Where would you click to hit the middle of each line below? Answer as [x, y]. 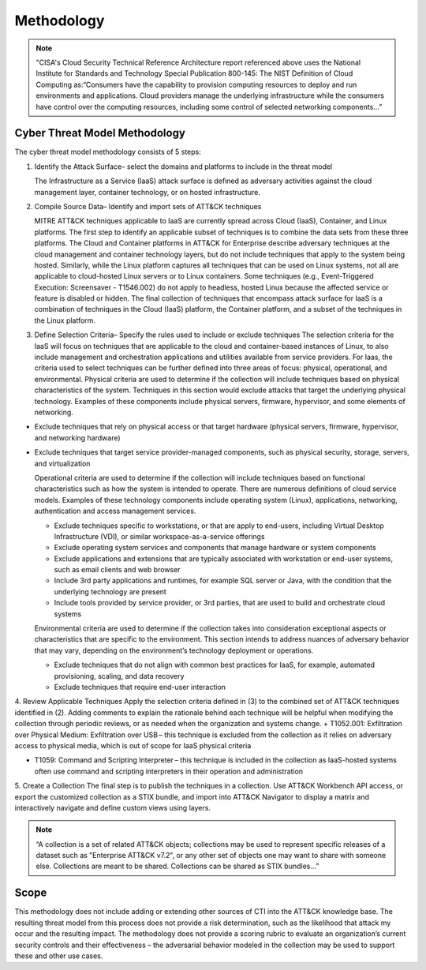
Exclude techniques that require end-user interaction [140, 687]
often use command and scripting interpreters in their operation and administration [169, 771]
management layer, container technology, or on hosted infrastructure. [147, 192]
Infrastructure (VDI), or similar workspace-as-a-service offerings [159, 536]
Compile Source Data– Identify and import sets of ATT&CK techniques [148, 206]
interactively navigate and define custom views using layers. [112, 807]
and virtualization [62, 463]
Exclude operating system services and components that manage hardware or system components [215, 548]
